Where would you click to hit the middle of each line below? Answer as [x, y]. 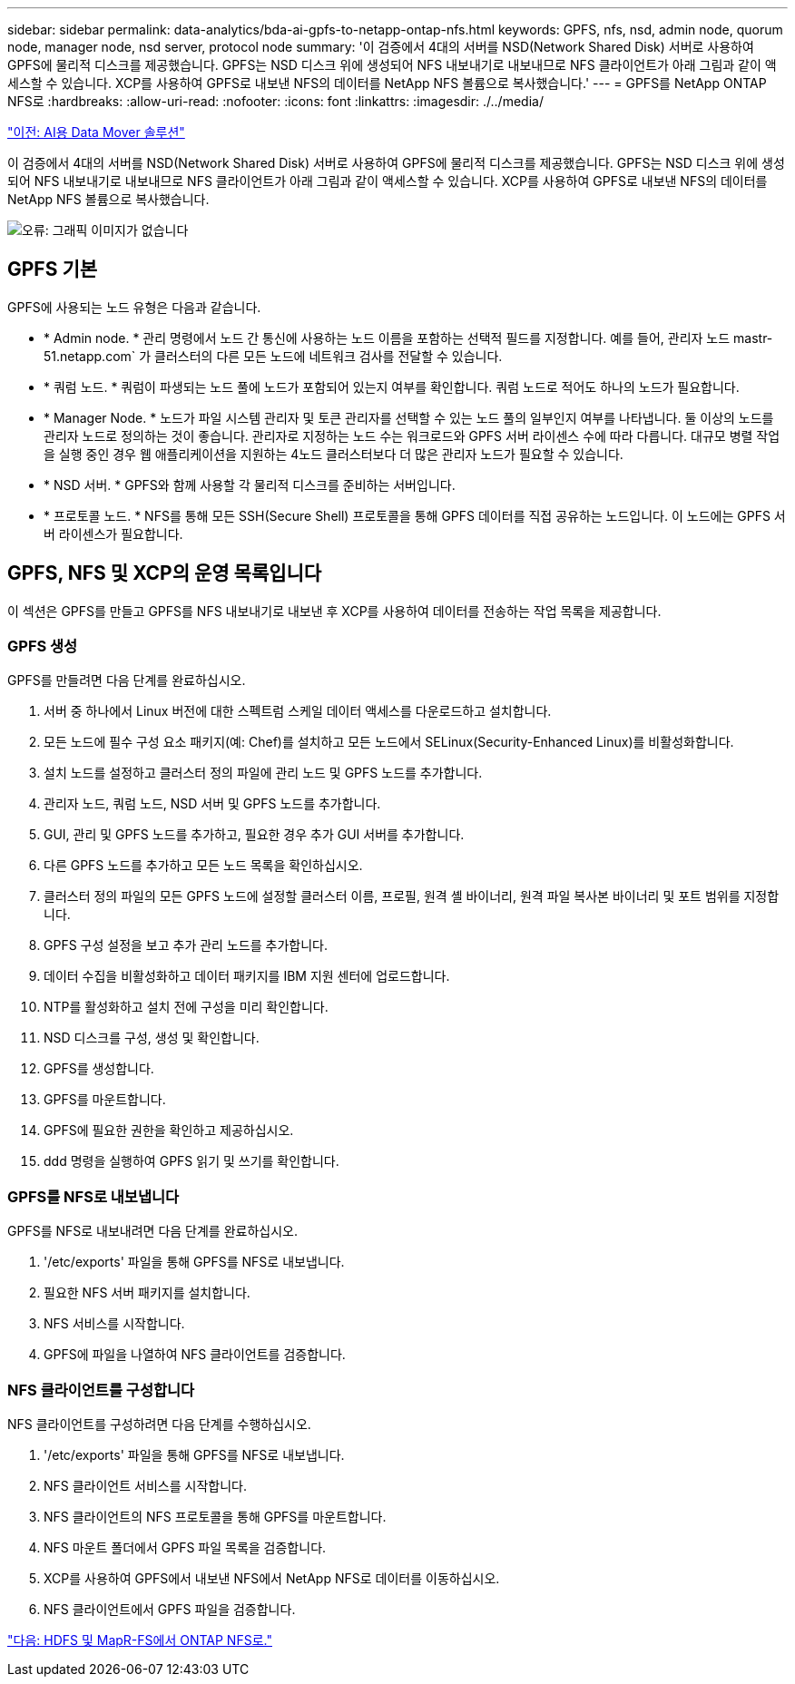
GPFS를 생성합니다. [99, 1069]
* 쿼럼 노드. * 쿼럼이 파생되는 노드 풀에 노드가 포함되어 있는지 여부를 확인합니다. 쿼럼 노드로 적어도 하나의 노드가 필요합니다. [392, 387]
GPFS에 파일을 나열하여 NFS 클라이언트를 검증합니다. [195, 1355]
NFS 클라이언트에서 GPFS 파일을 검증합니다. [170, 1609]
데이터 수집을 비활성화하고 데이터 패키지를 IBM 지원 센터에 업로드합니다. [247, 976]
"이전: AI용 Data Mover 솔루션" [96, 132]
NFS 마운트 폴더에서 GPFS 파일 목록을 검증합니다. [185, 1547]
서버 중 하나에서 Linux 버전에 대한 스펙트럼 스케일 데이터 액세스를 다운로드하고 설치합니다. [298, 711]
